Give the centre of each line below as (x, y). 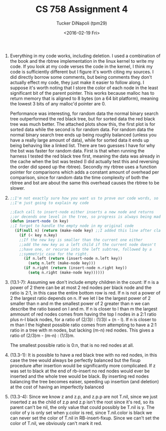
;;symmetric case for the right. (54, 254)
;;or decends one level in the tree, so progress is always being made (86, 217)
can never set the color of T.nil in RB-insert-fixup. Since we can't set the (85, 418)
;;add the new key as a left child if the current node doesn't (88, 244)
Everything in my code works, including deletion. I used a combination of (85, 56)
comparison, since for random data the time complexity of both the (79, 177)
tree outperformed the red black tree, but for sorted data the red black (82, 118)
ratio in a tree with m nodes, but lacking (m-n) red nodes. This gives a (82, 330)
